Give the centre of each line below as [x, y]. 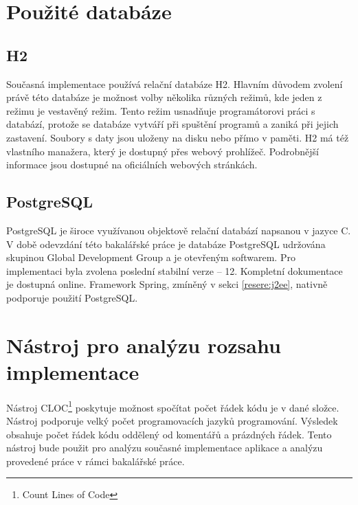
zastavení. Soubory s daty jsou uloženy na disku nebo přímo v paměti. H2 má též [178, 137]
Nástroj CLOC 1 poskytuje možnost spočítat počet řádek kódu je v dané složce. [173, 406]
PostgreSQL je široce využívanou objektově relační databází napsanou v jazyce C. [179, 230]
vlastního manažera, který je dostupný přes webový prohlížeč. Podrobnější [163, 151]
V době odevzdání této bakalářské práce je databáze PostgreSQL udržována [166, 244]
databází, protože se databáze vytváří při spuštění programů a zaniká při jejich [172, 124]
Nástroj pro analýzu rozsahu [144, 345]
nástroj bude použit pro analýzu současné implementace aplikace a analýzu [165, 448]
